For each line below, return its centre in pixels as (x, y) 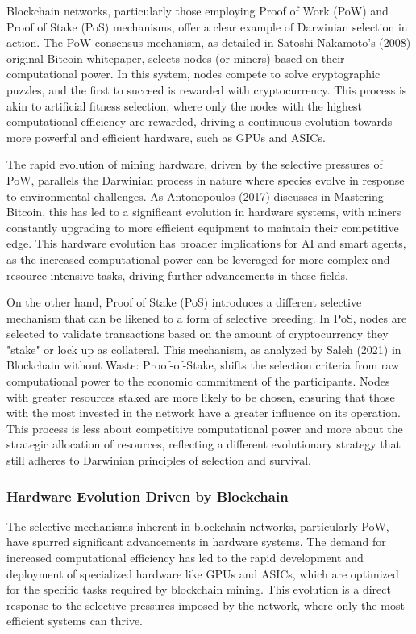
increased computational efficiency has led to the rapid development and (185, 558)
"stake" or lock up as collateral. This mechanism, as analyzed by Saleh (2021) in (204, 349)
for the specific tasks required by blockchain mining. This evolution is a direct (199, 589)
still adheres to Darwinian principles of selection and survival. (159, 460)
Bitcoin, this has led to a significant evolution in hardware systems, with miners (204, 212)
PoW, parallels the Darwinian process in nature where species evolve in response (206, 179)
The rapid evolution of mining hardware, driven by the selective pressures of (195, 164)
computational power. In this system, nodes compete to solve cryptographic (193, 74)
